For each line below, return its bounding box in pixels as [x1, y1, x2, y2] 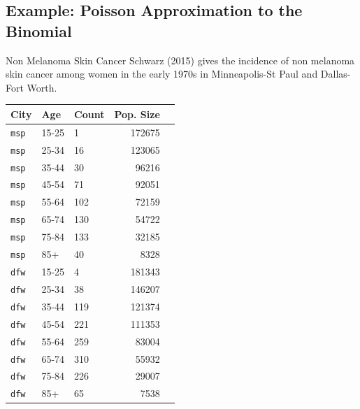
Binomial [6, 20, 72, 41]
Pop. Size [114, 106, 160, 121]
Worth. [27, 80, 57, 94]
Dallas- [320, 66, 351, 81]
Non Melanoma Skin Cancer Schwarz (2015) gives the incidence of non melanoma [6, 52, 355, 67]
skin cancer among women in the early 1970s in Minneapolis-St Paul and [6, 66, 318, 81]
